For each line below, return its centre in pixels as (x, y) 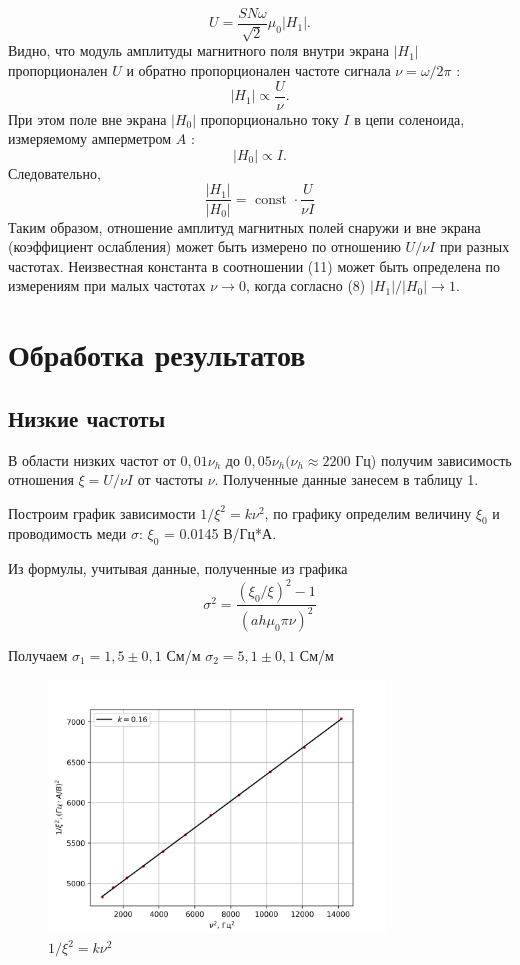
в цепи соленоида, (409, 118)
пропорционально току (269, 118)
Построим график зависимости (102, 512)
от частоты (170, 479)
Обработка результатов (157, 354)
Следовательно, (54, 172)
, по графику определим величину (368, 512)
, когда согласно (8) (305, 285)
